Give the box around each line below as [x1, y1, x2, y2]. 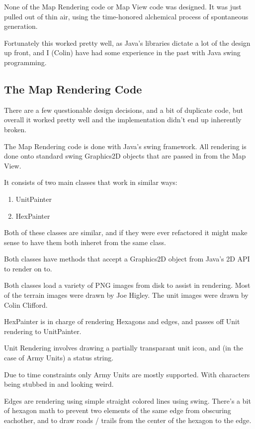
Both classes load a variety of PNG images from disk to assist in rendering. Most [4, 280, 251, 290]
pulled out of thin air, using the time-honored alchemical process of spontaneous [4, 11, 249, 21]
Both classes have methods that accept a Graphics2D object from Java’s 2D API [4, 254, 250, 264]
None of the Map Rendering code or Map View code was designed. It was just [4, 1, 242, 11]
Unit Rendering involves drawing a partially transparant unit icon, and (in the [4, 343, 243, 353]
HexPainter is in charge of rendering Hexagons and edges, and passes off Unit [4, 316, 240, 327]
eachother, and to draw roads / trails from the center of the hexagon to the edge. [4, 415, 252, 426]
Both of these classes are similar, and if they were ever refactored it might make [4, 227, 248, 238]
